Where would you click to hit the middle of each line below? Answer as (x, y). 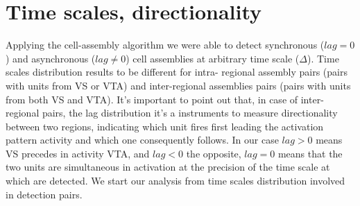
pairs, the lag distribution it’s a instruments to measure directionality (190, 113)
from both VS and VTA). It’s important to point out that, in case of (152, 99)
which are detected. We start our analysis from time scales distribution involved (175, 181)
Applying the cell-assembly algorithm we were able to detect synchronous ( (165, 45)
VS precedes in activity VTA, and (78, 153)
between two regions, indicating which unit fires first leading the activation (165, 126)
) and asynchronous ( (51, 58)
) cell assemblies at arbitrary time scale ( (213, 58)
